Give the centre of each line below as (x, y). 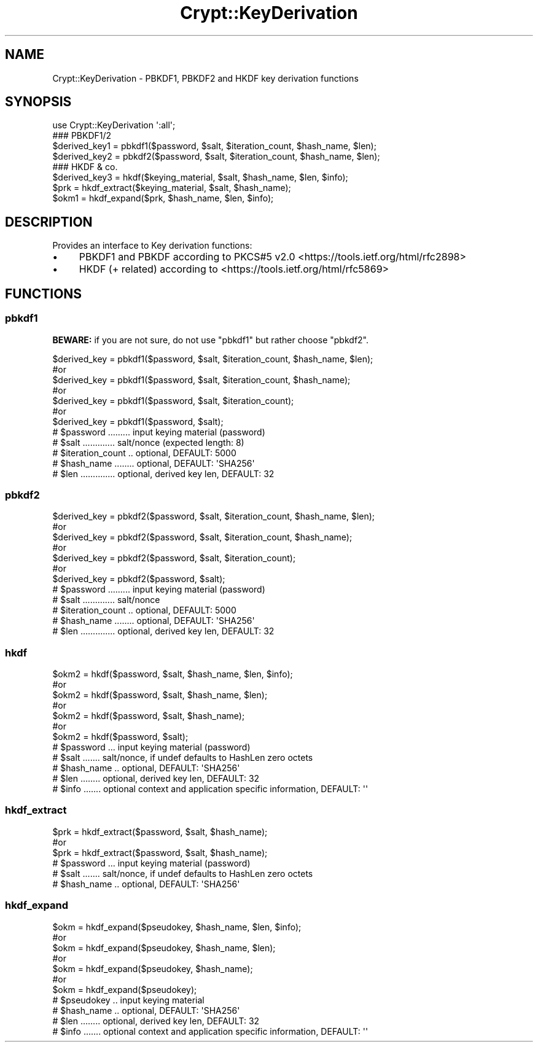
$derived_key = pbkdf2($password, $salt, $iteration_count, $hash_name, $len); (214, 516)
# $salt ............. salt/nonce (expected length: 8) (148, 442)
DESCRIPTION (49, 222)
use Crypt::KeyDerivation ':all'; (114, 125)
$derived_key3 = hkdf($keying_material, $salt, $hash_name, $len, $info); (200, 177)
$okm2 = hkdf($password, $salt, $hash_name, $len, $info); (173, 674)
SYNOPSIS (38, 102)
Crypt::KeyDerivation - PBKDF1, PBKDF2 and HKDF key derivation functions (205, 78)
